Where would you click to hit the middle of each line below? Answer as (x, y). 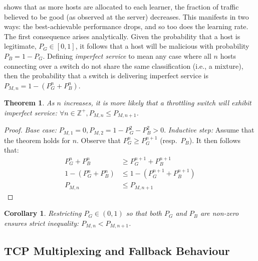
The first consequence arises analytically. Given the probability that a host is (122, 36)
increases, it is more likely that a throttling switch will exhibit (157, 103)
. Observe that (99, 140)
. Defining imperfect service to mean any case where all (127, 55)
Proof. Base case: (31, 130)
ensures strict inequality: (42, 223)
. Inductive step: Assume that (209, 130)
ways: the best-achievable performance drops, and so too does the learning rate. (126, 26)
